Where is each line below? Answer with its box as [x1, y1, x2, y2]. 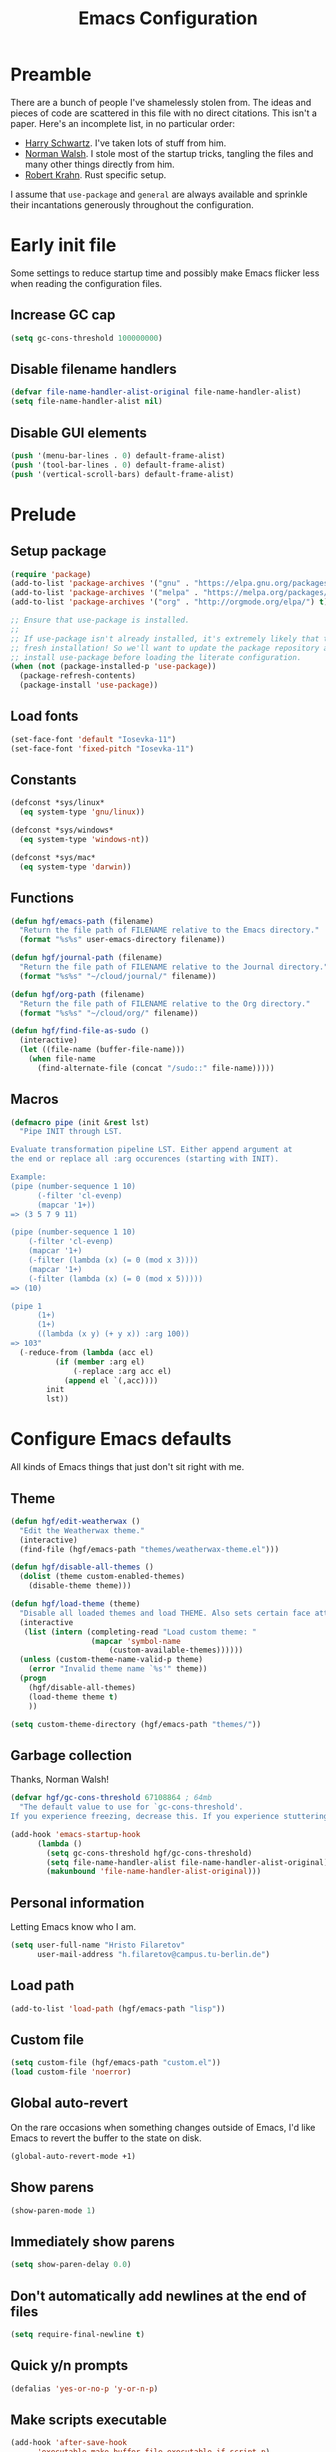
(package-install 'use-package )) [19, 680, 159, 691]
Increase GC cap [10, 307, 116, 324]
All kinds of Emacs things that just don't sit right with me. [10, 1461, 245, 1473]
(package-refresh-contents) [19, 671, 137, 681]
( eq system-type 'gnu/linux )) [19, 807, 145, 817]
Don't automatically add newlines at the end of [10, 2287, 307, 2304]
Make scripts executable [10, 2411, 168, 2428]
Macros [10, 1091, 59, 1108]
